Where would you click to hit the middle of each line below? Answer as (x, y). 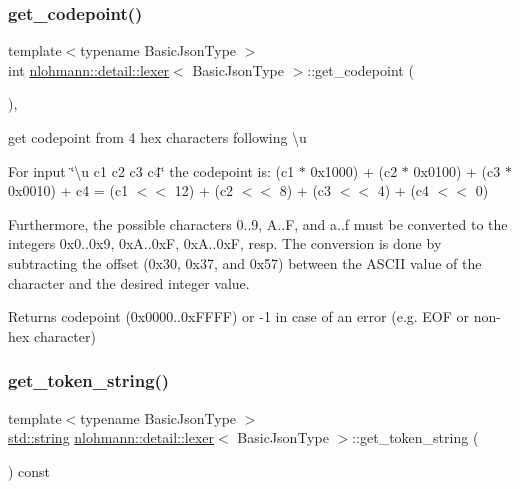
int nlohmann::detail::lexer (89, 69)
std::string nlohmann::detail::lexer (111, 437)
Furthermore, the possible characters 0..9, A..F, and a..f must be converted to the (258, 223)
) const (29, 470)
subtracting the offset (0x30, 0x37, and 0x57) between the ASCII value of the (245, 262)
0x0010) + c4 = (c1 (68, 190)
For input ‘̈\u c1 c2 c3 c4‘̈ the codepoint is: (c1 (151, 170)
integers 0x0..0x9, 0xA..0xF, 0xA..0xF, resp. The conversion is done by (225, 243)
